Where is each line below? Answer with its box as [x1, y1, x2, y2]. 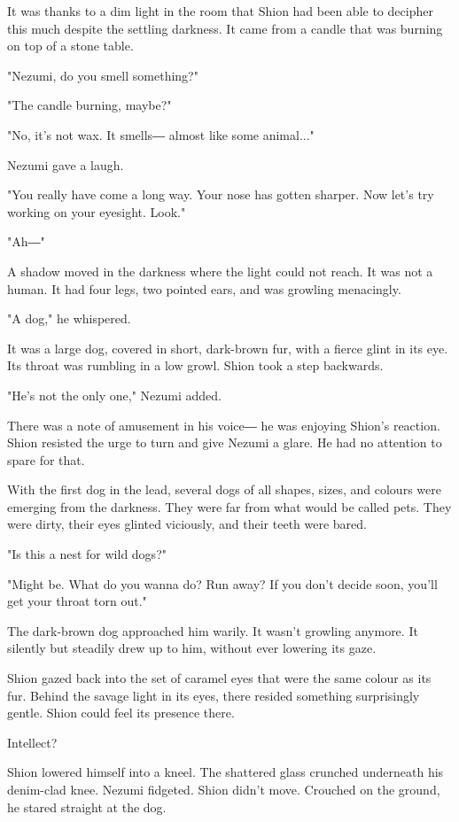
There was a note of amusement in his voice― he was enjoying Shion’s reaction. [7, 415, 440, 434]
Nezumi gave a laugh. [7, 155, 124, 174]
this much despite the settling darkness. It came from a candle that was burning [7, 19, 443, 37]
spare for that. [7, 450, 85, 469]
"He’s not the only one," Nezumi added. [7, 385, 222, 404]
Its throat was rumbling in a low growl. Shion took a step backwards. [7, 356, 384, 375]
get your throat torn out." [7, 592, 147, 610]
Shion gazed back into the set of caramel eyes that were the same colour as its [7, 669, 432, 687]
